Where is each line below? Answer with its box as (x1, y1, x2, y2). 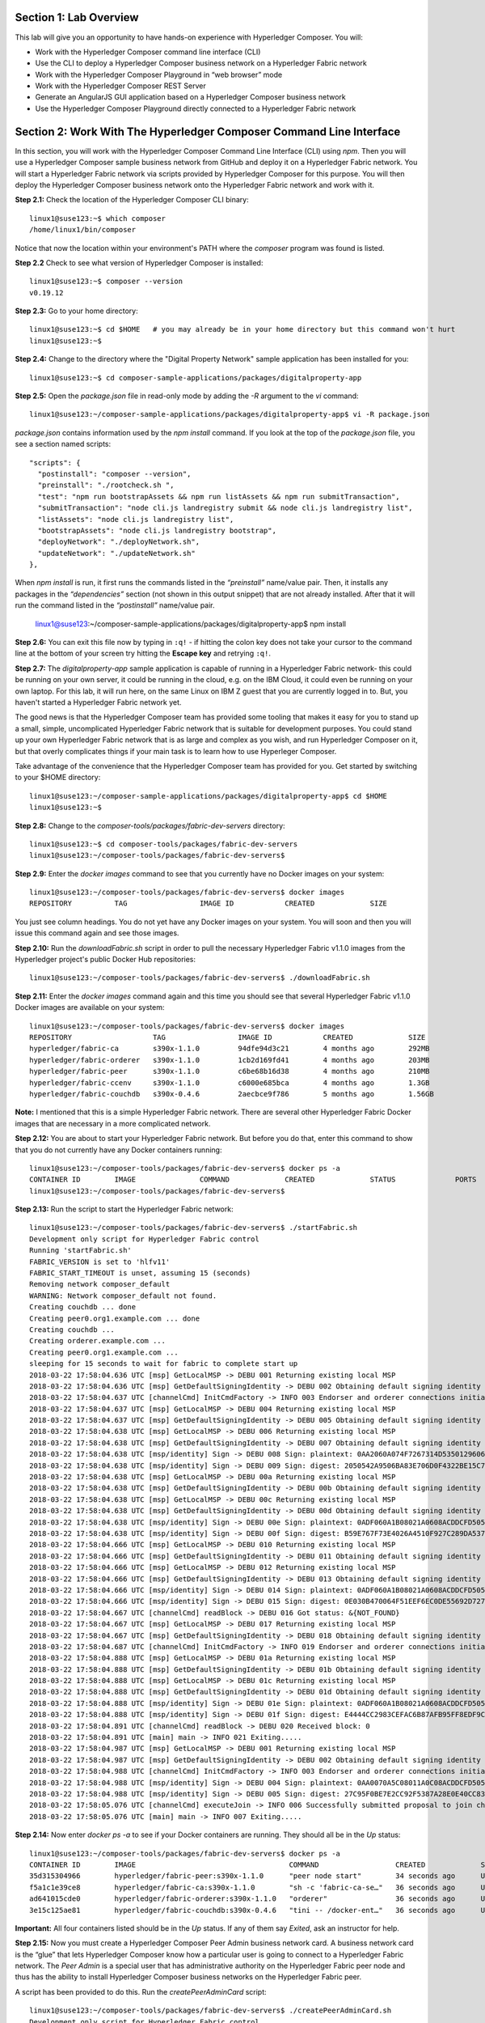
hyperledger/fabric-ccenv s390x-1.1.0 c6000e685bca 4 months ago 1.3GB (29, 1078, 430, 1088)
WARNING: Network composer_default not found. (29, 1291, 217, 1300)
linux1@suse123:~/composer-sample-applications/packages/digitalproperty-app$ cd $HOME (29, 791, 388, 800)
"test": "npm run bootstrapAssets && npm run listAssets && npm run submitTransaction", (37, 492, 400, 501)
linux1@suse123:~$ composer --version (29, 277, 183, 286)
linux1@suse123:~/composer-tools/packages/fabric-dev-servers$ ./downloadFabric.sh (29, 973, 371, 982)
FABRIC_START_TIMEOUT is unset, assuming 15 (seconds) (29, 1269, 251, 1278)
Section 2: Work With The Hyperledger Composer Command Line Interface (15, 125, 401, 138)
